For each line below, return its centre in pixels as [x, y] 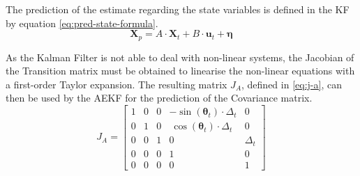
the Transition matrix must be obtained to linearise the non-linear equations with [180, 71]
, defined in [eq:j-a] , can [292, 84]
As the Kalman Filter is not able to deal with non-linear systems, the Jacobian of [180, 57]
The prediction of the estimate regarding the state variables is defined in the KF [178, 9]
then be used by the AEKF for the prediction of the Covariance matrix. [159, 98]
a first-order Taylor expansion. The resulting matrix [117, 84]
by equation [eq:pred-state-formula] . [82, 23]
